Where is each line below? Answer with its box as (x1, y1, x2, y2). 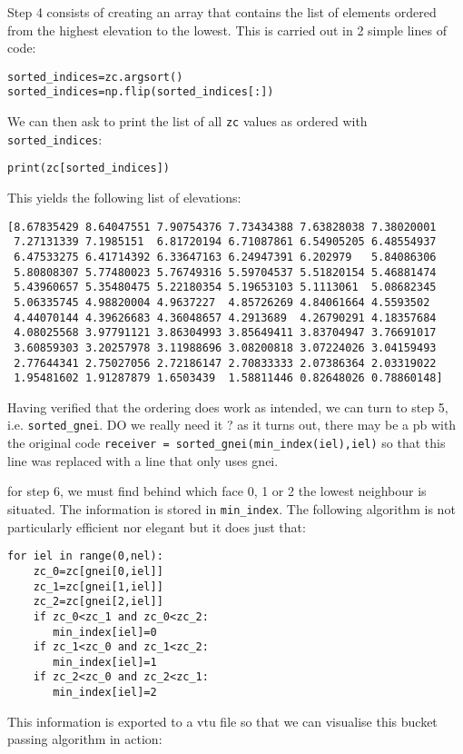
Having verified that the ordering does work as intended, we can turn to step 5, (7, 397, 448, 416)
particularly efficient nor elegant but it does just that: (7, 517, 306, 536)
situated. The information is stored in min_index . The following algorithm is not (7, 499, 456, 518)
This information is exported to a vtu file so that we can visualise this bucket (7, 711, 438, 730)
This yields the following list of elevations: (7, 188, 241, 207)
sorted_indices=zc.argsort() (7, 70, 183, 84)
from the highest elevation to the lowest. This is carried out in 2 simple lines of (7, 20, 447, 39)
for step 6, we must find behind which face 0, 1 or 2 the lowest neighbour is (7, 481, 427, 501)
